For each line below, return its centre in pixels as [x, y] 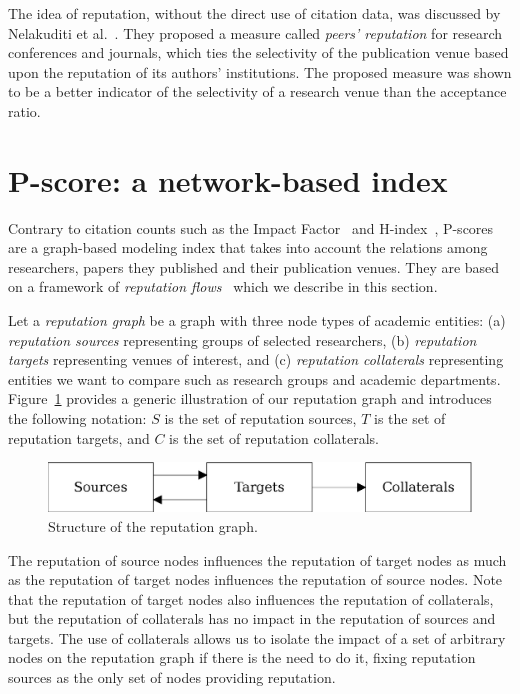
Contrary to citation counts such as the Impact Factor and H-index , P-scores [251, 227]
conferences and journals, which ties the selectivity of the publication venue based [258, 52]
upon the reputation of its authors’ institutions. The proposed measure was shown [260, 71]
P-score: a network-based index [228, 179]
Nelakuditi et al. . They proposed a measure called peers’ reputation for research [255, 32]
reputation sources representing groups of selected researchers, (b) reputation [242, 339]
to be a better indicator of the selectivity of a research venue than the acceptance [257, 91]
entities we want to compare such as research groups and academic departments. [254, 378]
